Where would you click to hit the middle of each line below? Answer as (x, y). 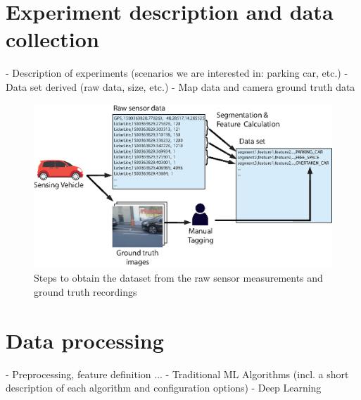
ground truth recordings (85, 291)
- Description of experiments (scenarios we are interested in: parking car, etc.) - (177, 73)
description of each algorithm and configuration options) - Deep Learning (164, 388)
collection (52, 39)
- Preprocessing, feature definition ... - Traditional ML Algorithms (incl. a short (177, 374)
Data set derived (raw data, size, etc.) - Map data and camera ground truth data (180, 86)
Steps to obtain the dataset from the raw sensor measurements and (178, 278)
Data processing (85, 340)
